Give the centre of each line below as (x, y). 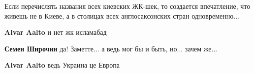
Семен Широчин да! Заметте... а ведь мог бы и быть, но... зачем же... (111, 48)
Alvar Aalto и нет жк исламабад (56, 32)
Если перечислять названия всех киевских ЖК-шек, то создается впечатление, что (127, 6)
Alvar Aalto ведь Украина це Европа (62, 65)
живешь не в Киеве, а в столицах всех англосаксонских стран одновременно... (122, 15)
